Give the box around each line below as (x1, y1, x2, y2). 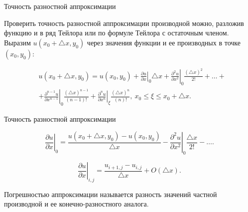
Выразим (4, 37, 31, 47)
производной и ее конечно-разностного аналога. (4, 199, 149, 209)
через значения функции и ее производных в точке (87, 37, 241, 47)
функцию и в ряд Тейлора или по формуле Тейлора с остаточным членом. (4, 27, 229, 38)
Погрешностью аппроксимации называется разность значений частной (4, 189, 217, 199)
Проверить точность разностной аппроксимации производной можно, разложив (4, 17, 244, 28)
